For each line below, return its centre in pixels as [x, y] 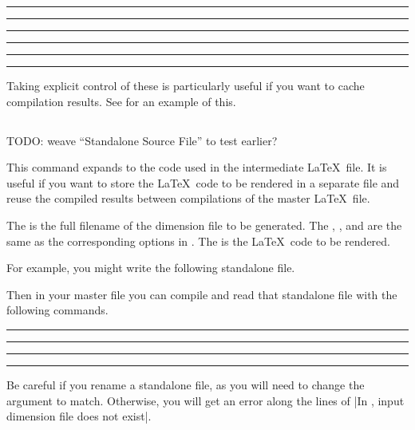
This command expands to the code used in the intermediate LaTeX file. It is [197, 167]
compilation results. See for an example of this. [121, 101]
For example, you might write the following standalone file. [151, 268]
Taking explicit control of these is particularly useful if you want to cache [186, 85]
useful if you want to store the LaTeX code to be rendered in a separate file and [203, 182]
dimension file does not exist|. [79, 416]
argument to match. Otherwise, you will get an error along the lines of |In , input [206, 400]
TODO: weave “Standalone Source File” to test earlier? [142, 140]
